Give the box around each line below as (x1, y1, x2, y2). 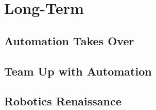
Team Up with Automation (4, 63, 152, 79)
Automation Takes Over (4, 32, 134, 48)
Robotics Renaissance (4, 93, 122, 109)
